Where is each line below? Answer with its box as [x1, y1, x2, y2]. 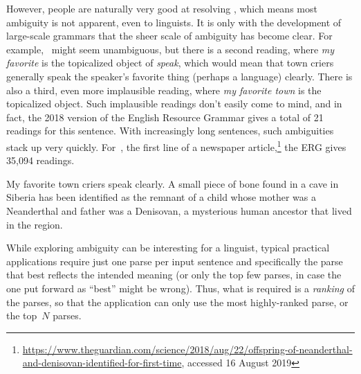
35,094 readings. [6, 153, 75, 168]
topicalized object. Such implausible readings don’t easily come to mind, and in [6, 96, 342, 111]
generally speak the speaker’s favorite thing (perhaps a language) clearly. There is [6, 69, 353, 83]
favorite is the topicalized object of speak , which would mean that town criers [6, 55, 334, 70]
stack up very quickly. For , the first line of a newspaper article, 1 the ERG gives [6, 137, 346, 154]
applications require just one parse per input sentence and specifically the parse [6, 253, 343, 268]
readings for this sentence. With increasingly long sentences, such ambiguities [6, 123, 334, 138]
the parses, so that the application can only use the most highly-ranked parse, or [6, 294, 349, 309]
